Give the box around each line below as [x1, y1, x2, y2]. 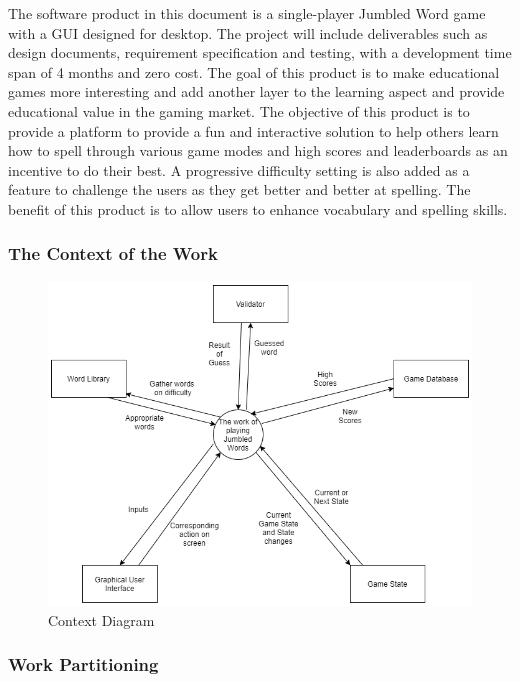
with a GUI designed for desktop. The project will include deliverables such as [8, 22, 488, 43]
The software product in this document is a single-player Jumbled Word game [8, 3, 486, 23]
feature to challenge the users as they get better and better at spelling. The [8, 179, 471, 200]
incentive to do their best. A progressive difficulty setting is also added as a [8, 159, 470, 180]
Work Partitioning [8, 652, 159, 677]
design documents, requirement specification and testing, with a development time [8, 42, 512, 63]
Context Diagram [48, 609, 155, 630]
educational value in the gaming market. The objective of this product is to [8, 100, 470, 121]
